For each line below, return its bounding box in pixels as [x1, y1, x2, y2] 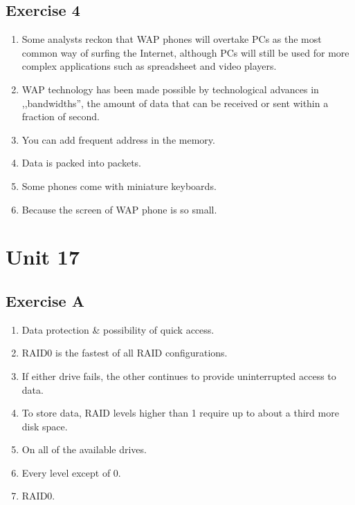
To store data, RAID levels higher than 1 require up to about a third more [21, 406, 339, 420]
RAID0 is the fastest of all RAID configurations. [21, 345, 228, 360]
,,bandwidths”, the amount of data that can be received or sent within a [21, 95, 329, 110]
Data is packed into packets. [21, 155, 142, 170]
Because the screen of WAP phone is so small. [21, 202, 217, 216]
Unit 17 [6, 242, 80, 271]
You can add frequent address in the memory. [21, 132, 215, 146]
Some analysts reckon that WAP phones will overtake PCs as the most [21, 32, 322, 46]
